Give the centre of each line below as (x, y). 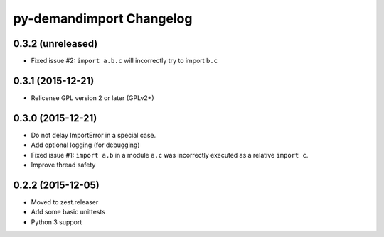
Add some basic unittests (68, 212)
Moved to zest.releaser (65, 202)
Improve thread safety (63, 165)
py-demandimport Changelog (103, 18)
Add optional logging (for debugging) (85, 145)
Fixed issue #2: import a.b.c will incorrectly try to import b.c (124, 61)
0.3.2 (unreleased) (55, 44)
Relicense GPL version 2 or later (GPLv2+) (92, 98)
